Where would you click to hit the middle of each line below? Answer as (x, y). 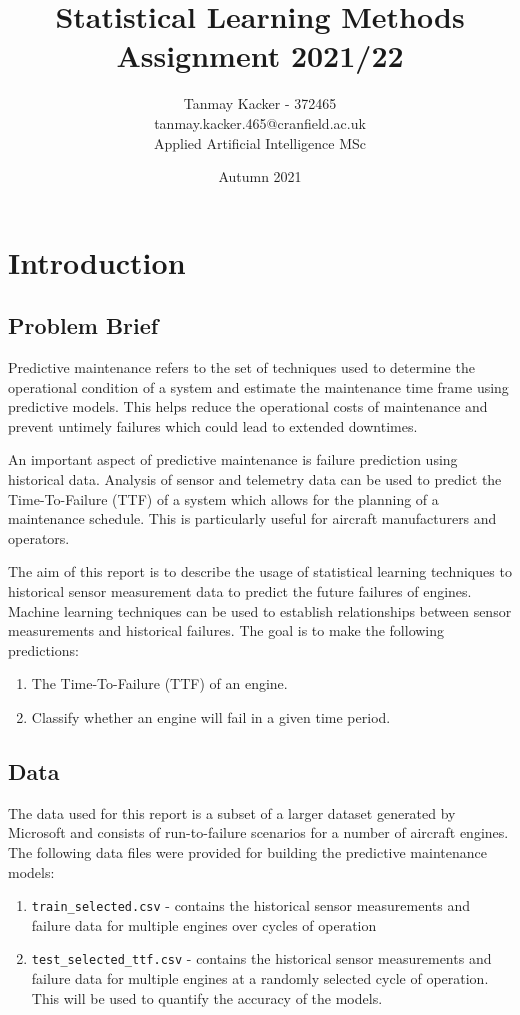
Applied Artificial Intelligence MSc (259, 142)
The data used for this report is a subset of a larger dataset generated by (232, 812)
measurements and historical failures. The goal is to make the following (226, 630)
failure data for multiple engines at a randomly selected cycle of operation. (260, 978)
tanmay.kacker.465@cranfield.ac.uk (260, 122)
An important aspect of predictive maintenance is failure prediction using (233, 459)
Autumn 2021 (260, 176)
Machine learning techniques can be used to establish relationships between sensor (260, 610)
